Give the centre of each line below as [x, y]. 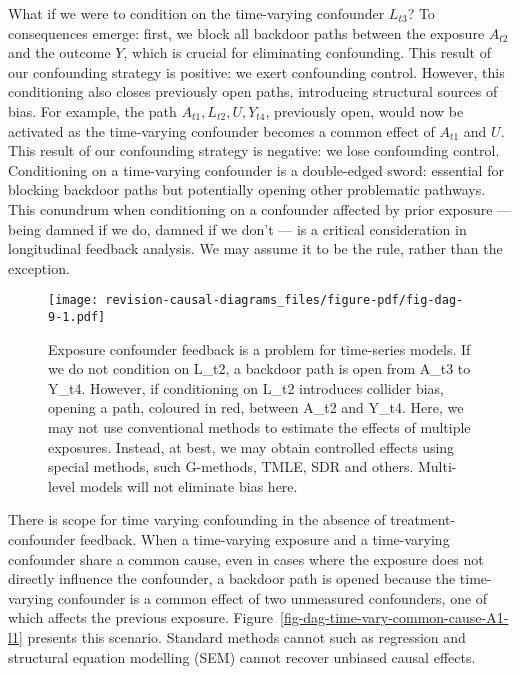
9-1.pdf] [77, 316]
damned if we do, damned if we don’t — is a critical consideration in [256, 228]
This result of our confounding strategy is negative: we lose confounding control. [254, 150]
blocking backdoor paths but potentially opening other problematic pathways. [247, 189]
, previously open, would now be [364, 110]
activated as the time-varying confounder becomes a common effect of [221, 130]
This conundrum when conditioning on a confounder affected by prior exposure [250, 208]
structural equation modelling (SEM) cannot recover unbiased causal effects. [242, 656]
